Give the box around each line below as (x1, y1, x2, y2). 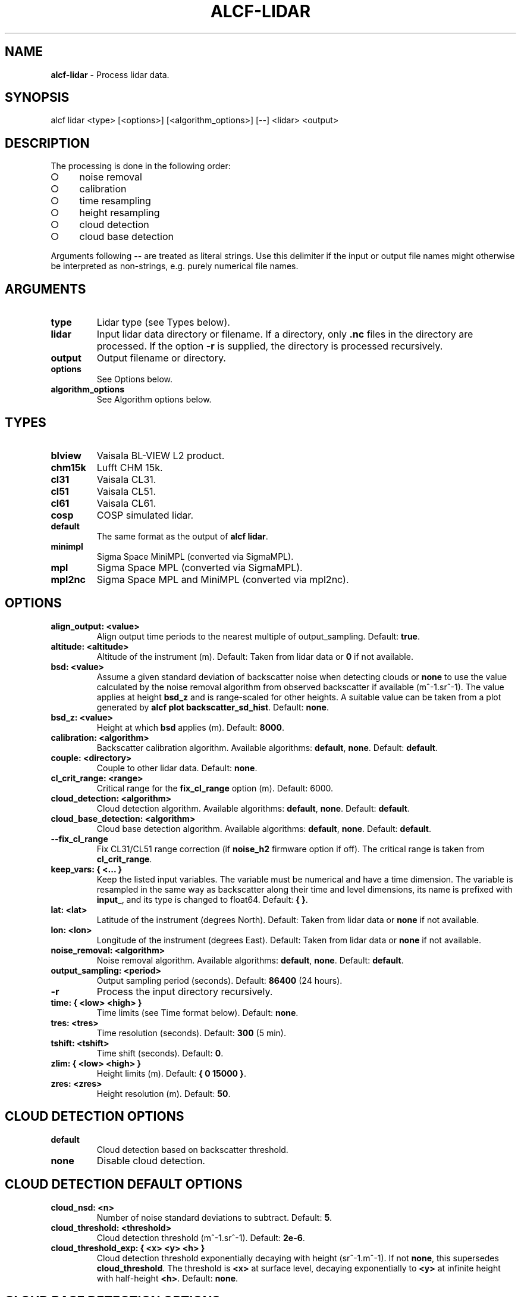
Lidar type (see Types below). (96, 316, 230, 329)
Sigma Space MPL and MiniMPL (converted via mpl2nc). (96, 573, 349, 585)
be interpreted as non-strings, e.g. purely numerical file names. (51, 261, 299, 272)
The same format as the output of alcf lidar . (96, 531, 268, 541)
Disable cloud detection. (96, 1154, 205, 1167)
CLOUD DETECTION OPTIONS (5, 1109, 184, 1124)
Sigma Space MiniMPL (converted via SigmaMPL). (96, 551, 294, 562)
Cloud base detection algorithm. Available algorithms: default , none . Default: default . (96, 823, 432, 834)
